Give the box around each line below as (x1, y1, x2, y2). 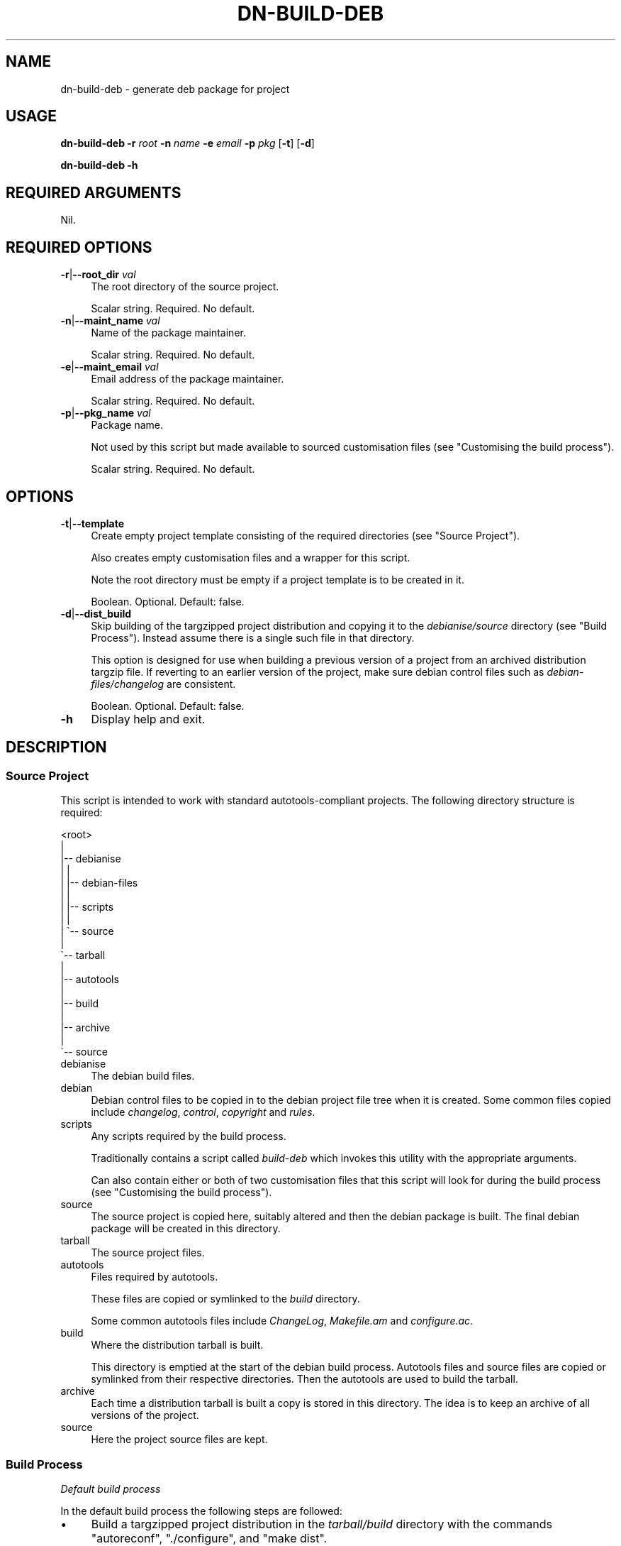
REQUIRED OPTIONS (6, 238, 152, 256)
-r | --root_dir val (60, 268, 136, 281)
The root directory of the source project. (91, 280, 279, 293)
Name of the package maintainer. (91, 327, 246, 339)
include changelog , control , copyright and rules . (91, 1106, 315, 1119)
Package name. (91, 419, 164, 432)
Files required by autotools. (91, 1271, 218, 1283)
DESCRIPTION (6, 738, 107, 757)
